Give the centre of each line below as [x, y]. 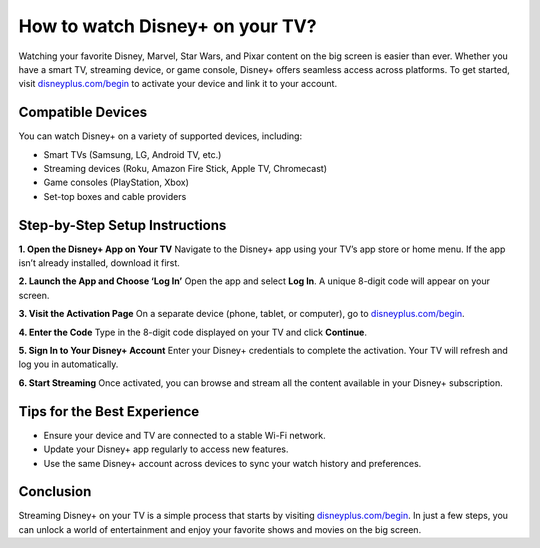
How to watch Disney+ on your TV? [167, 26]
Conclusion [55, 491]
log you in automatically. [68, 364]
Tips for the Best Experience [109, 411]
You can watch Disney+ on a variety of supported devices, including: [160, 136]
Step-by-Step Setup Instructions [122, 225]
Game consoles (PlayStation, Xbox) [116, 182]
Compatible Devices [83, 112]
